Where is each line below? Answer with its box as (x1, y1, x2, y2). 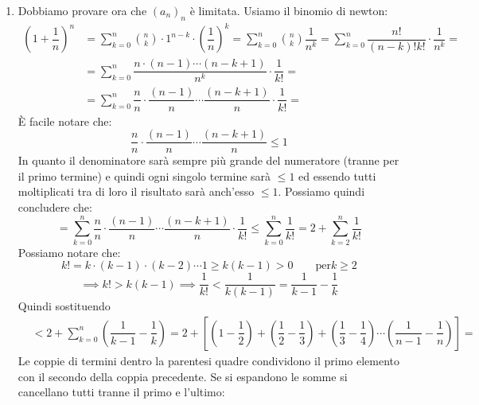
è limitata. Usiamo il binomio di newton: (189, 2, 388, 18)
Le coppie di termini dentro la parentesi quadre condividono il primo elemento (18, 352, 400, 368)
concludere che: (18, 198, 92, 215)
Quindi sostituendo (18, 298, 111, 314)
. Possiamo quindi (278, 183, 365, 200)
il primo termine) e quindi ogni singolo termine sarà (18, 167, 271, 184)
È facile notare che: (18, 112, 112, 129)
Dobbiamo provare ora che (18, 2, 147, 18)
